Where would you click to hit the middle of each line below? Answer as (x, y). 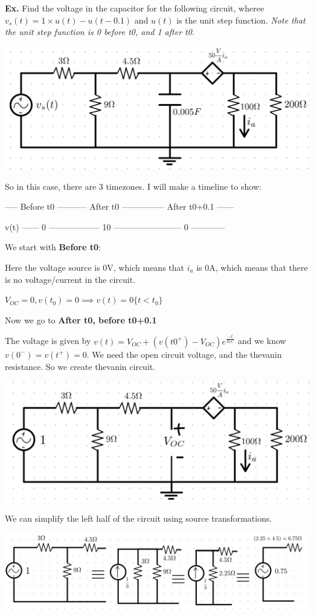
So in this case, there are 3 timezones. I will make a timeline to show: (133, 186)
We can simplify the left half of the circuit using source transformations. (139, 518)
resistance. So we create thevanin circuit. (80, 366)
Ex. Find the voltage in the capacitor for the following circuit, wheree (135, 8)
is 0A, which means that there (252, 267)
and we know (262, 341)
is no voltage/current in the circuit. (70, 279)
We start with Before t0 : (53, 247)
